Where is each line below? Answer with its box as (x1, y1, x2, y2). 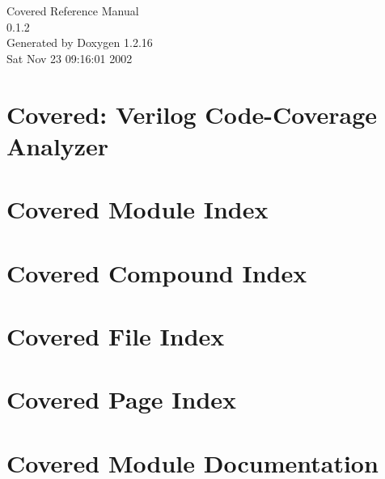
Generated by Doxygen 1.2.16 (6, 34, 153, 51)
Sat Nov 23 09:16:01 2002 (6, 49, 133, 66)
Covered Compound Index (6, 256, 307, 289)
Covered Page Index (6, 383, 237, 416)
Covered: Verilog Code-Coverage (6, 97, 378, 130)
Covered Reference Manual (6, 2, 139, 19)
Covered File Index (6, 319, 225, 352)
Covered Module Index (6, 193, 269, 226)
